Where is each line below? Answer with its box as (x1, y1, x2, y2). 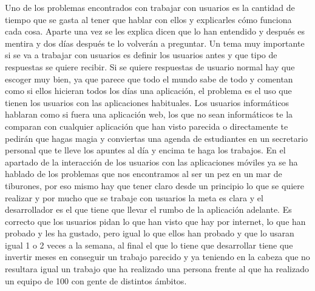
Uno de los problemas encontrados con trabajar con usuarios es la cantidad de (5, 1, 295, 13)
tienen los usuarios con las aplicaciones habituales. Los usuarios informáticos (5, 96, 290, 109)
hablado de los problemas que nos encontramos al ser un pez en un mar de (5, 167, 282, 180)
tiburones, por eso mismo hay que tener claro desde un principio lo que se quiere (5, 179, 304, 192)
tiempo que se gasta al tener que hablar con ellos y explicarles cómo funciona (5, 13, 292, 25)
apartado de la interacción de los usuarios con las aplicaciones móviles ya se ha (5, 155, 298, 168)
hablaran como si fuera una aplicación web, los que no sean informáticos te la (5, 108, 293, 121)
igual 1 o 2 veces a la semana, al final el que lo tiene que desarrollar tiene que (5, 238, 293, 251)
